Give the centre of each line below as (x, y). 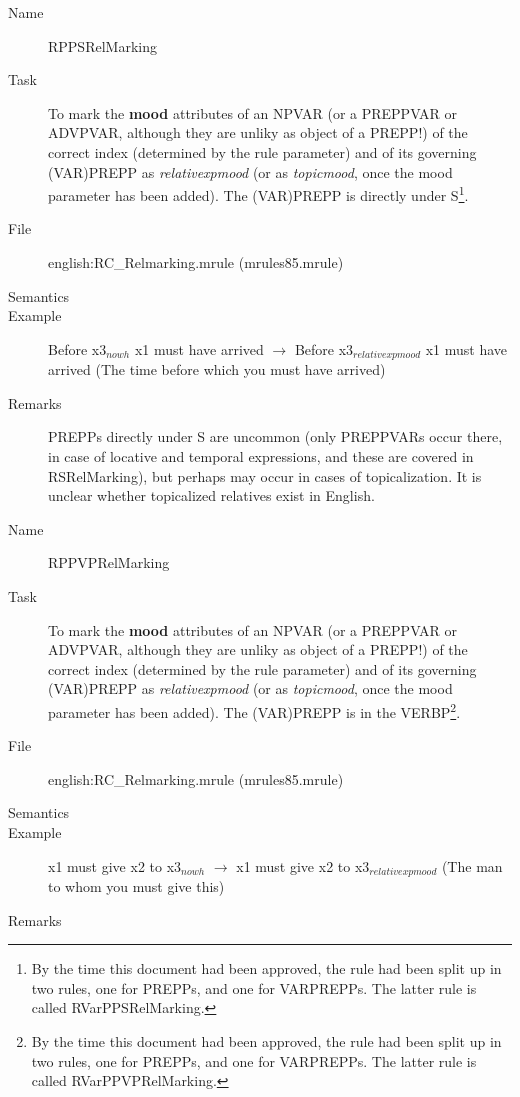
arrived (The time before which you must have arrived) (217, 369)
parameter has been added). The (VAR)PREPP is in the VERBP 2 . (254, 710)
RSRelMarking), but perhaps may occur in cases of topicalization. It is (265, 475)
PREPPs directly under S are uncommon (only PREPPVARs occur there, (275, 436)
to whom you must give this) (136, 886)
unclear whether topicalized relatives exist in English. (211, 495)
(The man (472, 865)
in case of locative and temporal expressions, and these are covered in (261, 456)
